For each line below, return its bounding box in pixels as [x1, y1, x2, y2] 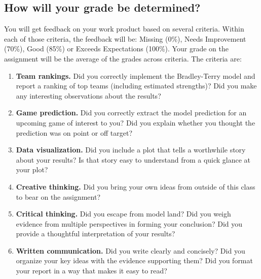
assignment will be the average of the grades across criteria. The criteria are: [4, 53, 242, 64]
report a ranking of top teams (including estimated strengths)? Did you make [16, 80, 257, 91]
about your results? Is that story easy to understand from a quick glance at [16, 154, 251, 165]
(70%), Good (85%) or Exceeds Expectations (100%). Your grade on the [4, 43, 229, 54]
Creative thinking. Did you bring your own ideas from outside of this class [16, 181, 255, 192]
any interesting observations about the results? [16, 90, 161, 101]
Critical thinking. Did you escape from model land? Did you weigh [16, 208, 231, 219]
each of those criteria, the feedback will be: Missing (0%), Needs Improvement [4, 33, 246, 44]
